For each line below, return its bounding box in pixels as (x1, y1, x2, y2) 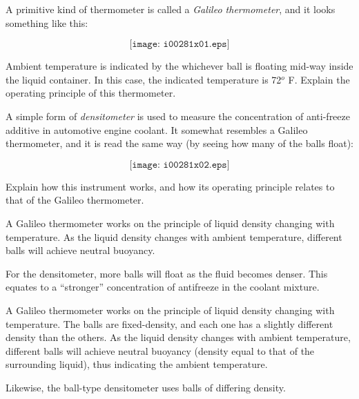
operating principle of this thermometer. (6, 86, 176, 100)
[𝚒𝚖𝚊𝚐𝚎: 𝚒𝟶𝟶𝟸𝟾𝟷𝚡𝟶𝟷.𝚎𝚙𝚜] (129, 39, 230, 50)
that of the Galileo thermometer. (6, 193, 144, 207)
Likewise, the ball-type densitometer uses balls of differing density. (6, 380, 286, 394)
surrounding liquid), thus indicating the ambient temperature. (6, 357, 268, 371)
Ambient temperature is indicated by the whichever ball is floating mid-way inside (6, 59, 353, 73)
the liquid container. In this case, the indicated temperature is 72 (6, 72, 282, 86)
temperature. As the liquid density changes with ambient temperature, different (6, 229, 342, 244)
